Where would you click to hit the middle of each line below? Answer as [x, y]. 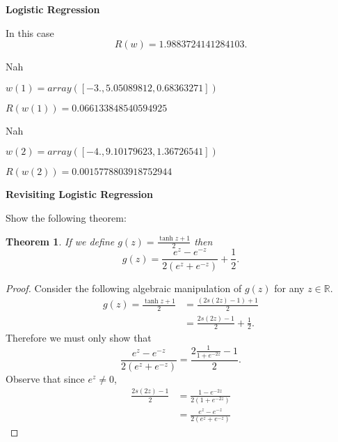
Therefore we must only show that [79, 338]
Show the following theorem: [66, 217]
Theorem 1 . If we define [60, 241]
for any [289, 288]
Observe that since [45, 378]
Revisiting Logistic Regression [79, 194]
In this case [30, 32]
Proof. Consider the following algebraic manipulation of [124, 288]
